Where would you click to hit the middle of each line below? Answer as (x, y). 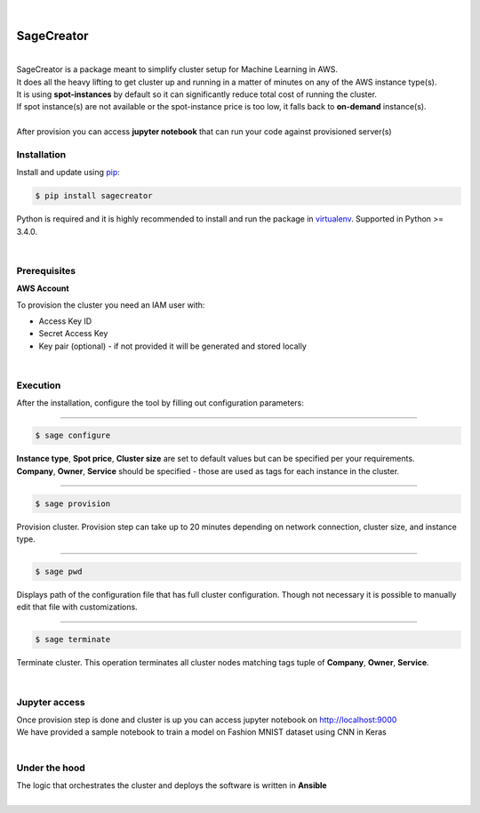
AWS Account (43, 288)
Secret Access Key (73, 334)
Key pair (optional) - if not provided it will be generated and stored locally (172, 346)
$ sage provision (73, 503)
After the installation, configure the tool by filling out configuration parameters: (160, 403)
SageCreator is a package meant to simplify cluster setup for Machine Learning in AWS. (177, 69)
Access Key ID (65, 321)
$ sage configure (73, 435)
